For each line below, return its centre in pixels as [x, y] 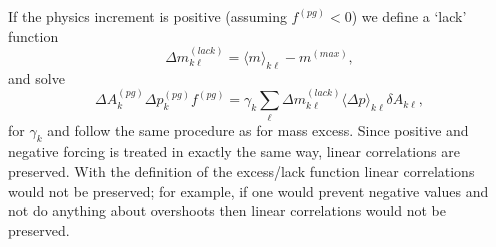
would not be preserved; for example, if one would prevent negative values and [248, 190]
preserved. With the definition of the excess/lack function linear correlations [241, 170]
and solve [36, 77]
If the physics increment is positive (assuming [147, 16]
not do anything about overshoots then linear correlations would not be [227, 210]
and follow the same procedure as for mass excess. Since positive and [258, 129]
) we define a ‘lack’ [409, 16]
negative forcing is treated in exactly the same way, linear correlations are [234, 151]
